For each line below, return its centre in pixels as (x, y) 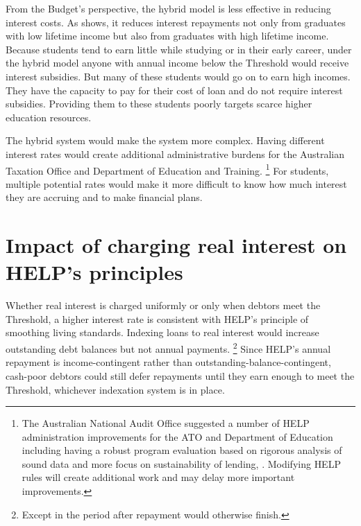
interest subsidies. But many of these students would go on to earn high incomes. (178, 76)
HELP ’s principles (94, 272)
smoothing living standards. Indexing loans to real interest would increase (162, 332)
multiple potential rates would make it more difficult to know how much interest (176, 183)
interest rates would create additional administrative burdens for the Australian (175, 154)
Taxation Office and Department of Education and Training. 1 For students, (167, 169)
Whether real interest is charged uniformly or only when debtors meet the (163, 305)
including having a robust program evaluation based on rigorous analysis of (182, 450)
